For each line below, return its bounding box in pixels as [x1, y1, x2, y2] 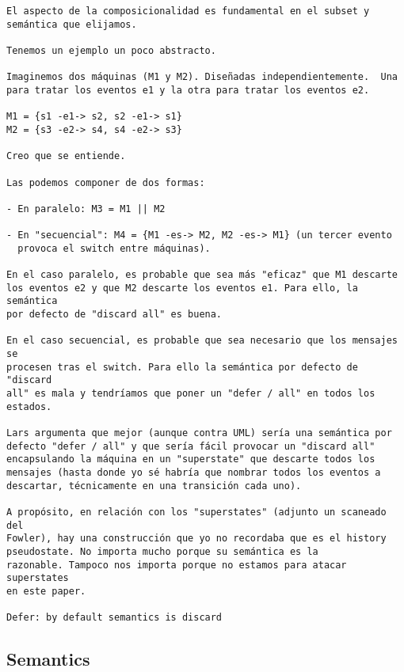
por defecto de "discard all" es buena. [6, 309, 223, 321]
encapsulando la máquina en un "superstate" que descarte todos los [6, 454, 375, 465]
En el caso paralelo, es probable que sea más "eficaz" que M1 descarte [6, 269, 398, 281]
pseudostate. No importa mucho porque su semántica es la [6, 545, 318, 557]
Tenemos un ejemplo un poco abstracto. [6, 44, 216, 56]
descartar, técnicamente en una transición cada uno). [6, 480, 302, 492]
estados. [6, 401, 52, 412]
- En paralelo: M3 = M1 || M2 [6, 203, 166, 215]
